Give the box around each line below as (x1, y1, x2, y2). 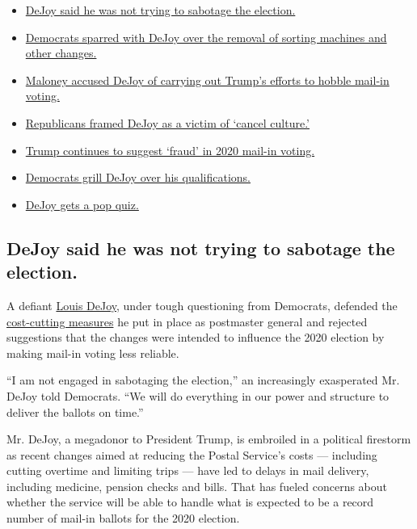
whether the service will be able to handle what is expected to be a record (6, 493, 374, 510)
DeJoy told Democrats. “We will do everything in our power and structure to (6, 387, 390, 404)
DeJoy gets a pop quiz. (25, 195, 139, 212)
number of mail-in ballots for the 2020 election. (6, 510, 240, 527)
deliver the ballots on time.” (6, 403, 144, 420)
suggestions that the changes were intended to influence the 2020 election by (6, 329, 385, 346)
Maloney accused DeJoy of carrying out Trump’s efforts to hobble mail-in (25, 71, 390, 88)
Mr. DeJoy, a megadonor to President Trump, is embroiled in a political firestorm (6, 430, 411, 447)
